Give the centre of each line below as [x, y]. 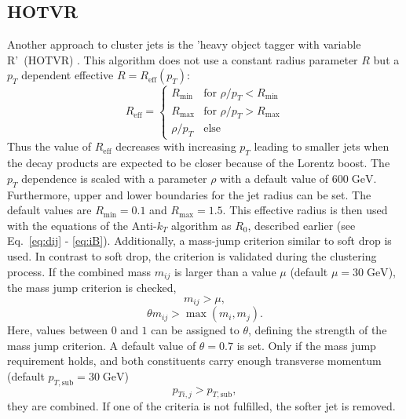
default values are [49, 210]
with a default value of [274, 178]
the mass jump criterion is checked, [92, 287]
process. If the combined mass [79, 271]
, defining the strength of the [318, 330]
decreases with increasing [176, 146]
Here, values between [58, 330]
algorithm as [201, 225]
